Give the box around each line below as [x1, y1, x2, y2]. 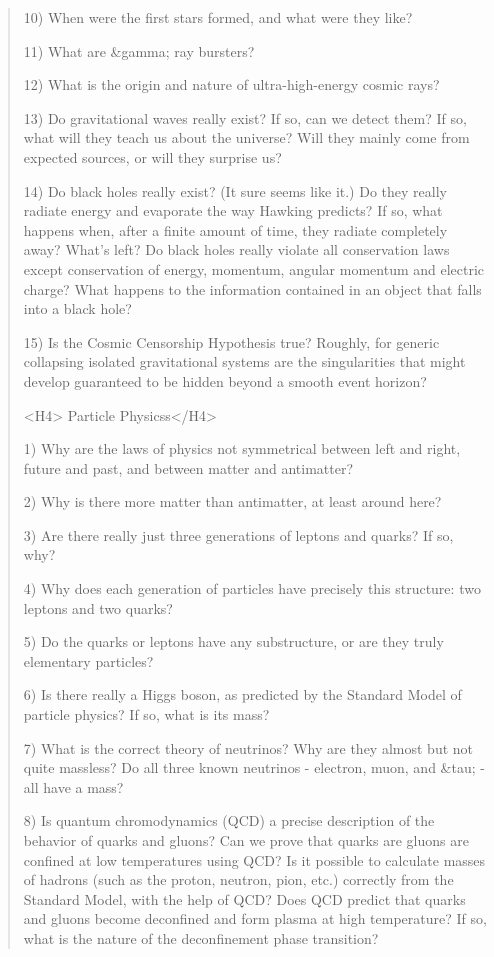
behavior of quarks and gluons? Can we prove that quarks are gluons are [23, 830, 469, 850]
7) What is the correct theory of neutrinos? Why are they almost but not [23, 737, 473, 758]
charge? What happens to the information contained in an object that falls [23, 278, 482, 299]
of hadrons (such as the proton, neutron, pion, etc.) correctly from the [23, 869, 454, 890]
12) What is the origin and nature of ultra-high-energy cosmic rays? [23, 74, 440, 95]
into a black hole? [23, 298, 132, 319]
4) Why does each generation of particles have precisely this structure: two [23, 578, 481, 599]
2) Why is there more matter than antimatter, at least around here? [23, 491, 442, 512]
